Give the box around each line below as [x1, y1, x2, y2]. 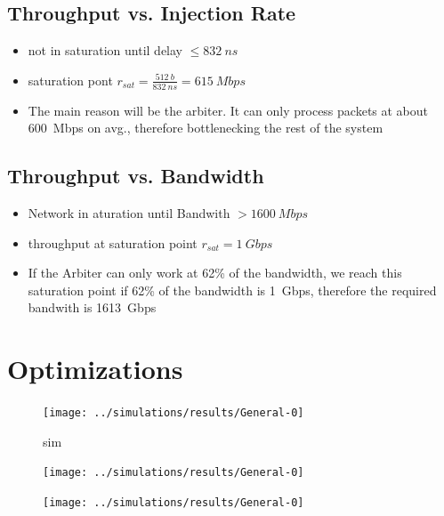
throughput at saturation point [28, 233, 198, 252]
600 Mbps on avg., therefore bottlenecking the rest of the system [28, 118, 383, 137]
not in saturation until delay [28, 41, 183, 60]
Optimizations [7, 351, 183, 387]
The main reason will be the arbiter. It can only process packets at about [28, 101, 429, 119]
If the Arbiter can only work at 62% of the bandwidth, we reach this [28, 263, 402, 282]
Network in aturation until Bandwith [28, 204, 230, 222]
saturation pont [28, 70, 113, 89]
